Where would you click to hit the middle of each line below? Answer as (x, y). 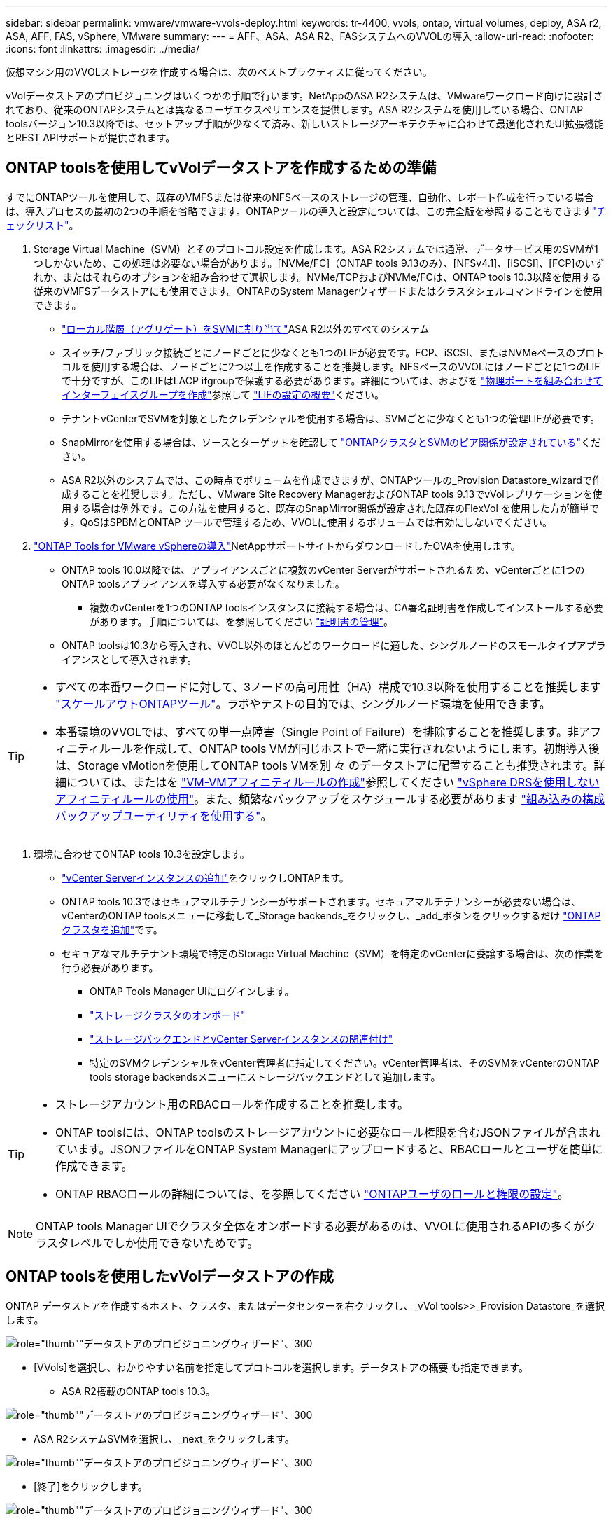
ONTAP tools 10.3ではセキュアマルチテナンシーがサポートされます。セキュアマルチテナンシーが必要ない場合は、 (322, 901)
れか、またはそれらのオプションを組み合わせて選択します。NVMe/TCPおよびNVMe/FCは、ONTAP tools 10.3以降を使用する (317, 277)
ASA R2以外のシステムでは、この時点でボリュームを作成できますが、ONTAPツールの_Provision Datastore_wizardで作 (332, 480)
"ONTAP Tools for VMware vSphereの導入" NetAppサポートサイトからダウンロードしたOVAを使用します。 (277, 546)
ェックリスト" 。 (42, 225)
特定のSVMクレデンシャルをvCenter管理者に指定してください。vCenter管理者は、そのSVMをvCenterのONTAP (345, 1062)
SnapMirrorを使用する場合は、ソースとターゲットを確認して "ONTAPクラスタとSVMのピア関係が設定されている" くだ (331, 442)
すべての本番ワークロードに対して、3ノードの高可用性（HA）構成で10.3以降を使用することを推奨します (329, 687)
